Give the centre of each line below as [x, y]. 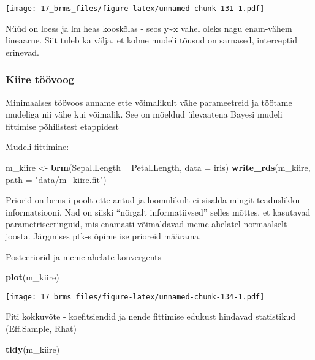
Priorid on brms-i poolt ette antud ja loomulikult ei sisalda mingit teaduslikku [153, 200]
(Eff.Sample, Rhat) [41, 328]
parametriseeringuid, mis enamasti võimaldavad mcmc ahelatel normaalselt [146, 224]
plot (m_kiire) [32, 277]
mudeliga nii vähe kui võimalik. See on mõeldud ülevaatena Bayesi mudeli [144, 114]
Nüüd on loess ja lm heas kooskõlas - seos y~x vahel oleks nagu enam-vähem [149, 28]
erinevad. [22, 52]
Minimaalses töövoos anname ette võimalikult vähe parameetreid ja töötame [149, 102]
